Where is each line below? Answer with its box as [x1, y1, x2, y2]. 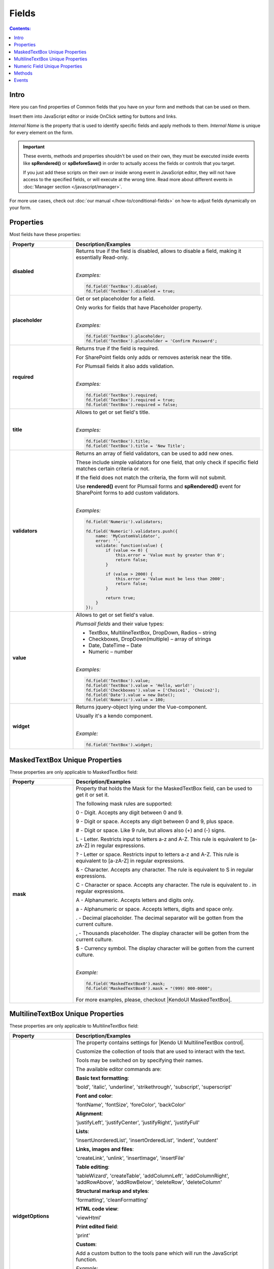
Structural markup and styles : [76, 1187, 150, 1194]
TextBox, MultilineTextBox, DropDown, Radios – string [88, 629, 217, 636]
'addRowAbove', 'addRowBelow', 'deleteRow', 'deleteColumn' [76, 1178, 222, 1185]
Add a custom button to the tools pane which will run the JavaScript [76, 1249, 238, 1256]
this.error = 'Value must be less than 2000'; [115, 576, 225, 581]
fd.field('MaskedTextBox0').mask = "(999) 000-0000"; [85, 986, 213, 991]
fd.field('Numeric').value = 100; [85, 697, 165, 703]
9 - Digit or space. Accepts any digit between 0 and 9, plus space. [76, 818, 234, 825]
